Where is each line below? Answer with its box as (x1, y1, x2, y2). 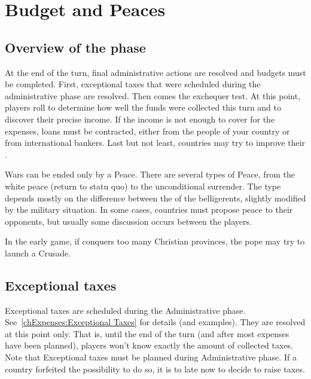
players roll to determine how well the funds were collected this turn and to (5, 101, 282, 114)
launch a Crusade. (5, 246, 71, 259)
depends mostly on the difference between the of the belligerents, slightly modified (5, 191, 306, 204)
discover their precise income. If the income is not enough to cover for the (5, 112, 275, 125)
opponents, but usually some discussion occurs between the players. (5, 215, 252, 227)
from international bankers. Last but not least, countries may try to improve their (5, 136, 306, 149)
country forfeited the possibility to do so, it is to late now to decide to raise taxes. (5, 362, 305, 375)
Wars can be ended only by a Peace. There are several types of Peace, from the (5, 168, 295, 181)
